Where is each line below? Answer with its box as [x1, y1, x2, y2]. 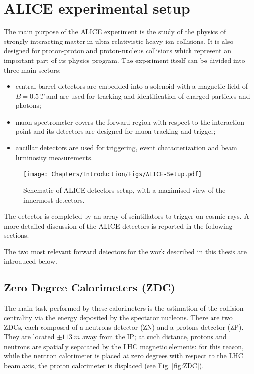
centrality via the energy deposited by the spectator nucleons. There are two [4, 312, 233, 322]
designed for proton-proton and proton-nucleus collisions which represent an [4, 45, 231, 56]
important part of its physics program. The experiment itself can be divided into [4, 55, 245, 65]
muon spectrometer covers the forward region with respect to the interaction [15, 116, 245, 126]
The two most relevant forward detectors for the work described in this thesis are [4, 246, 247, 256]
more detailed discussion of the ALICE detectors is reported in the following [4, 220, 233, 230]
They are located [4, 332, 55, 342]
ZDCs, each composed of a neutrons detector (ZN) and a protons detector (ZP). [4, 322, 244, 332]
